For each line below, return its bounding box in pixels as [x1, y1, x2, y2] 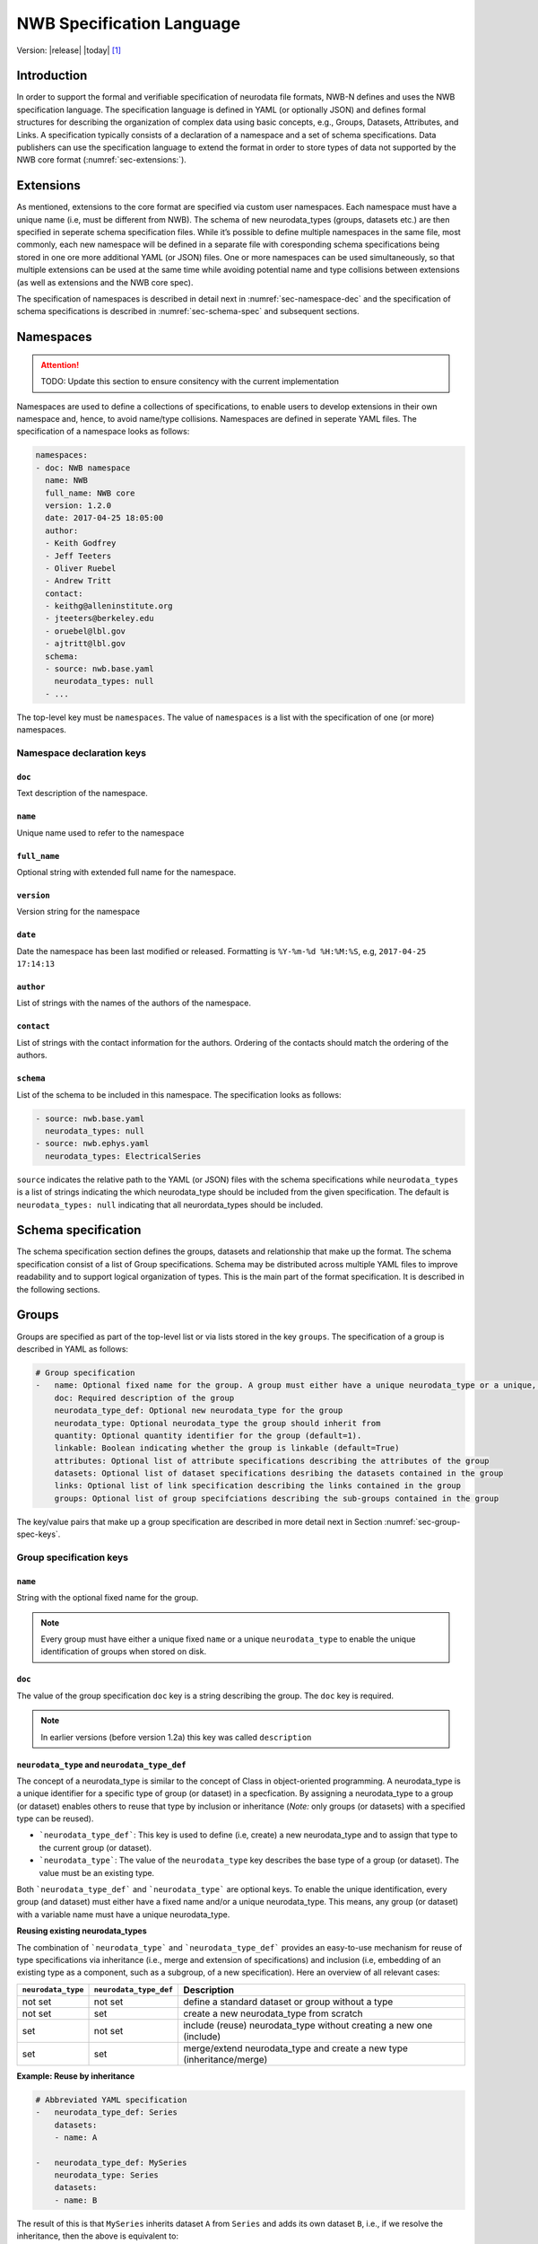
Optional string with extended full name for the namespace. [16, 866, 237, 877]
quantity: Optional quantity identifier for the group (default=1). [54, 1430, 362, 1441]
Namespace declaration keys [16, 746, 147, 758]
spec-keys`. [16, 1529, 61, 1539]
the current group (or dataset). [39, 1842, 152, 1853]
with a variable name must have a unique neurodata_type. [16, 1908, 230, 1920]
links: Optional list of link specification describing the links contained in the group [54, 1481, 462, 1491]
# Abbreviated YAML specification [35, 2094, 187, 2105]
